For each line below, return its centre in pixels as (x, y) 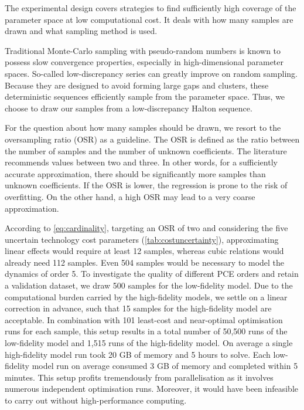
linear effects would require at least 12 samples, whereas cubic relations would (144, 251)
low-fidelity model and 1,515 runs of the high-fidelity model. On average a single (149, 343)
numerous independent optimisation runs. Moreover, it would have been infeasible (152, 389)
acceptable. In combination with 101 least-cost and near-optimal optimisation (144, 319)
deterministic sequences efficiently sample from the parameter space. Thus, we (145, 96)
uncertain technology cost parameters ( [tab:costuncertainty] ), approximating (142, 239)
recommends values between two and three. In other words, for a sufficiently (141, 162)
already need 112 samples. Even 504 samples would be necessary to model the (145, 262)
